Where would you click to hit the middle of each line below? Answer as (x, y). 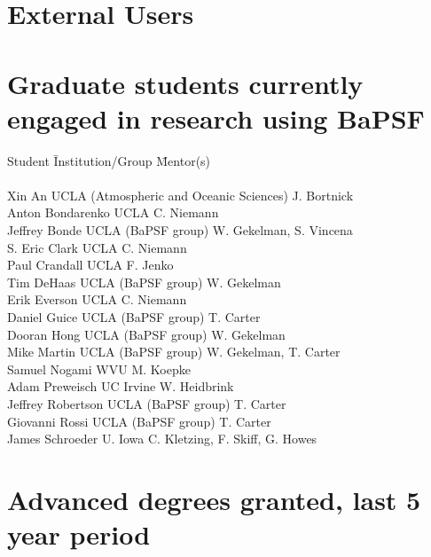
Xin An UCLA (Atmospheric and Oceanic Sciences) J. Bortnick (180, 195)
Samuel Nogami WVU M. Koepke (99, 369)
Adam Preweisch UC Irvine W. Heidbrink (121, 386)
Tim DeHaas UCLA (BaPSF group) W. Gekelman (144, 282)
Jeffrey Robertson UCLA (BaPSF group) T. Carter (147, 404)
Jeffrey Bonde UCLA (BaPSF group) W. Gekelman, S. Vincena (180, 230)
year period (79, 534)
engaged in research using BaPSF (216, 118)
